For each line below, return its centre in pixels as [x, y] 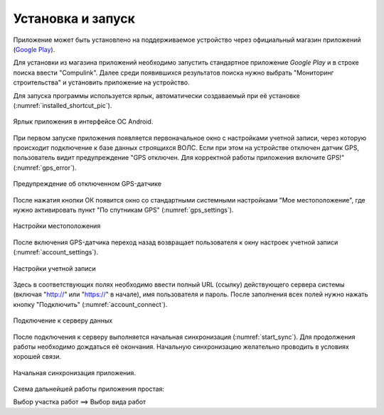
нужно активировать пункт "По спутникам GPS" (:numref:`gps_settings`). [123, 210]
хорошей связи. [37, 357]
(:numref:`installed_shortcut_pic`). [63, 105]
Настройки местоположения [57, 226]
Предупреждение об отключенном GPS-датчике [87, 184]
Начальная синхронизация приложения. [75, 372]
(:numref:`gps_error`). [45, 168]
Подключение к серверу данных [63, 320]
